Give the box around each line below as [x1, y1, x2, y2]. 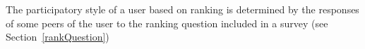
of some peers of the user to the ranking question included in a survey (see [6, 15, 328, 30]
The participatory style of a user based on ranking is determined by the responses [6, 2, 359, 16]
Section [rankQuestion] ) [6, 29, 109, 44]
